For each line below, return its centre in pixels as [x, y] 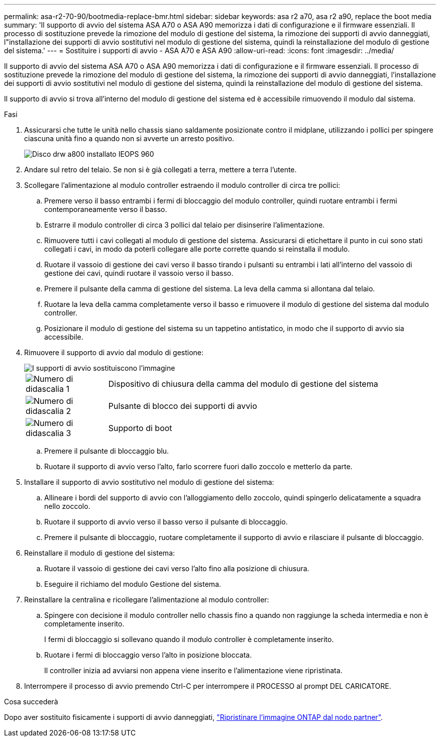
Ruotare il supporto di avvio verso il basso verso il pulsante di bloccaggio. [166, 522]
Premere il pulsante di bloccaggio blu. [107, 451]
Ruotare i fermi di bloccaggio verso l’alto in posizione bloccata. [148, 655]
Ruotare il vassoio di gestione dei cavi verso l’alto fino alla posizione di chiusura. [177, 568]
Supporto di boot [140, 428]
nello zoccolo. [67, 506]
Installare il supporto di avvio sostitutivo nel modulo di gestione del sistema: [149, 482]
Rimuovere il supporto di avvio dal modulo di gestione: [114, 352]
